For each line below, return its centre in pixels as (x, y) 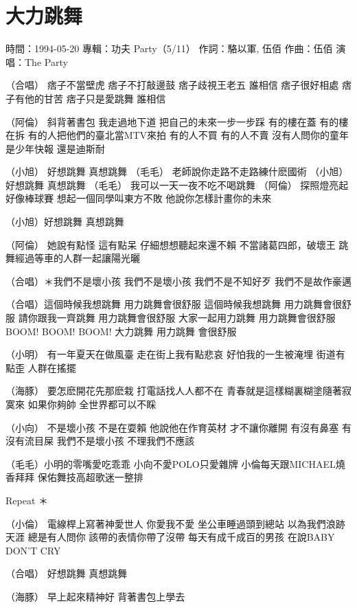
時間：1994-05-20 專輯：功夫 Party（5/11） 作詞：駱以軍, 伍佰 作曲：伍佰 (169, 48)
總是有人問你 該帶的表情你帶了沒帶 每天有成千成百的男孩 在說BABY (181, 537)
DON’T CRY (33, 550)
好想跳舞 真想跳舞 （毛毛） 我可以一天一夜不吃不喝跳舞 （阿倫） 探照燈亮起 (177, 184)
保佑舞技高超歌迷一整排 (90, 477)
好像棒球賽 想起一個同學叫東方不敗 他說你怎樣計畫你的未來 (139, 198)
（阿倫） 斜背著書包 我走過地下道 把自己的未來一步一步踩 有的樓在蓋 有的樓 (177, 121)
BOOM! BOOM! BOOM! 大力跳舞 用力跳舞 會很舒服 (121, 331)
